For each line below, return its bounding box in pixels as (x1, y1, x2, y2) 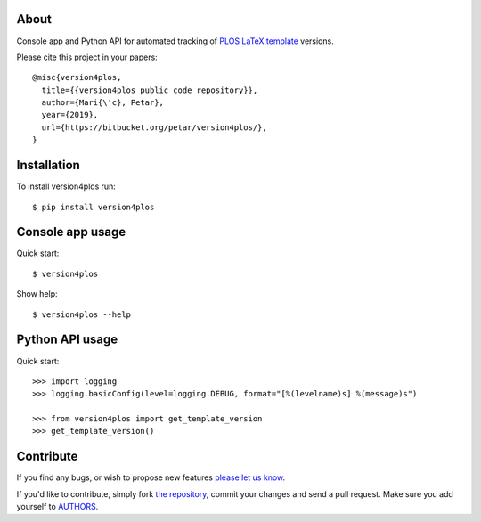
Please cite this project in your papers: (16, 52, 158, 62)
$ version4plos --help (32, 309, 132, 320)
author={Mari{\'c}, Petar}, (41, 98, 165, 108)
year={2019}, (41, 110, 99, 120)
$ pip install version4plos (32, 201, 155, 212)
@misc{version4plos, (32, 72, 122, 83)
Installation (16, 158, 80, 173)
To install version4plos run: (16, 181, 116, 192)
